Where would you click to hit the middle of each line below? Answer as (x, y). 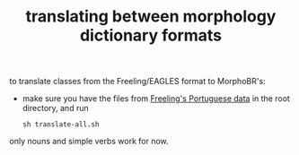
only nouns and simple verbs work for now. (89, 142)
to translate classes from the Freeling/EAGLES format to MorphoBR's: (138, 82)
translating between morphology (151, 17)
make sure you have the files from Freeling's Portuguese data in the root (156, 99)
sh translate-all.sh (61, 125)
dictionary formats (151, 35)
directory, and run (55, 108)
